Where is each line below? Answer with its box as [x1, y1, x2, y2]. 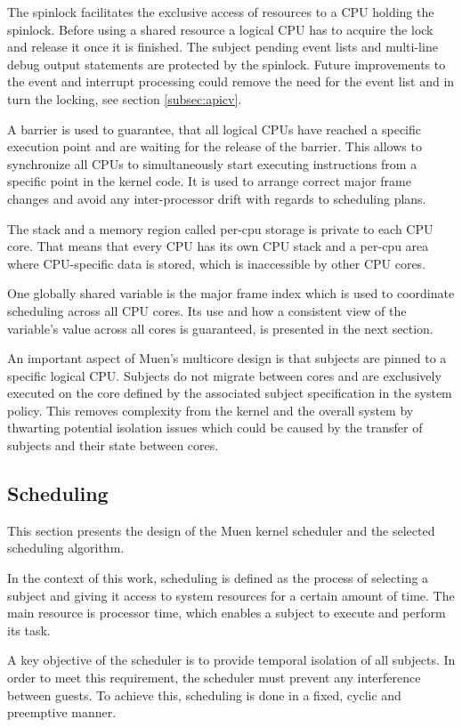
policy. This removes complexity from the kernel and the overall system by [7, 400, 414, 419]
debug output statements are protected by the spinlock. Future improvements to [7, 54, 446, 73]
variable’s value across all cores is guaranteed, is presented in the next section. [7, 319, 434, 337]
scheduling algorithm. [7, 538, 125, 557]
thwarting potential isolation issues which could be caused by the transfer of [7, 418, 423, 437]
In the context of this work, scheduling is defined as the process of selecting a [7, 569, 429, 587]
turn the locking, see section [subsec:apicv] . [7, 89, 242, 108]
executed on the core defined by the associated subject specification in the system [7, 384, 452, 402]
